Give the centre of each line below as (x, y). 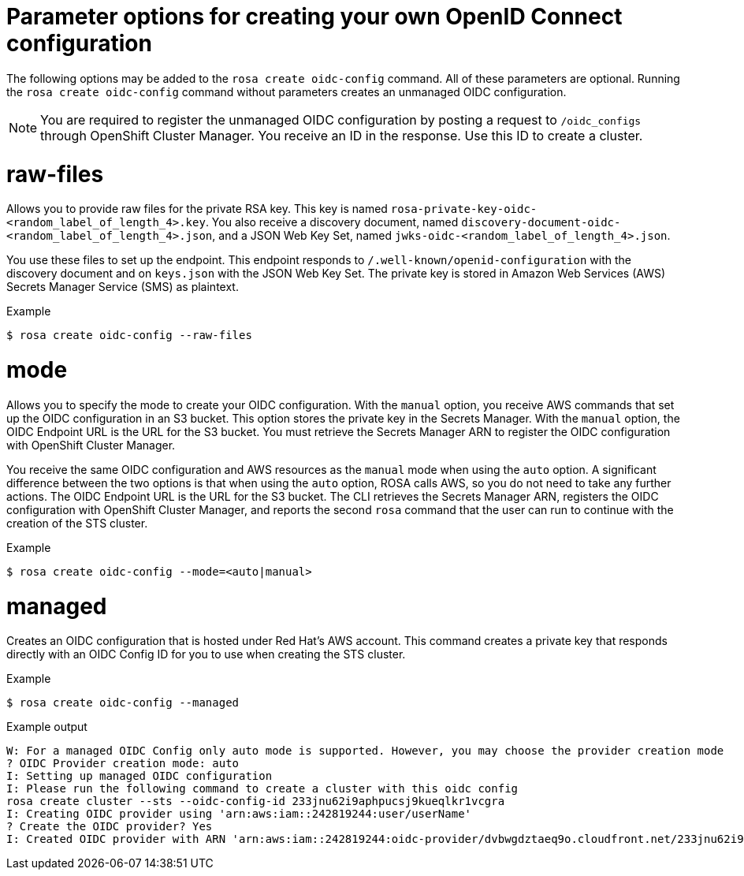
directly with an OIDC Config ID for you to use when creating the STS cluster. (206, 654)
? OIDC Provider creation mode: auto (123, 764)
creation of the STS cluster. (77, 523)
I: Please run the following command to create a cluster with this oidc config (262, 789)
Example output (47, 727)
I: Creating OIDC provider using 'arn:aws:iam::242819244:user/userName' (239, 814)
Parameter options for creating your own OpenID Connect (314, 17)
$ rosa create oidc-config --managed (123, 703)
